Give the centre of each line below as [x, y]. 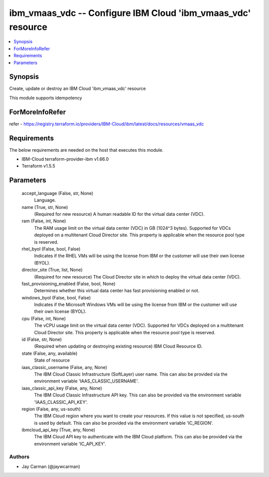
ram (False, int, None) [44, 221]
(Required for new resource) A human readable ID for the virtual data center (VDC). [119, 214]
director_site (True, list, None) [52, 270]
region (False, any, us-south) [51, 409]
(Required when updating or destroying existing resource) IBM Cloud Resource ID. [118, 346]
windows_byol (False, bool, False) [56, 297]
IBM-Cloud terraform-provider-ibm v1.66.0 [65, 159]
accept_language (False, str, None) [58, 193]
